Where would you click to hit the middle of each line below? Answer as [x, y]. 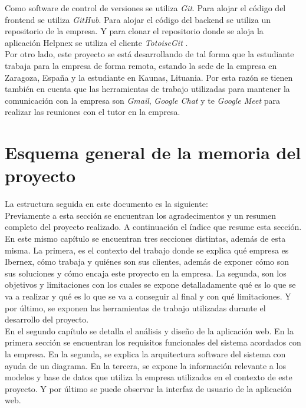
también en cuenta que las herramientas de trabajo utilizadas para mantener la [147, 89]
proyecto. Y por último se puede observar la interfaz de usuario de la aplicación [148, 388]
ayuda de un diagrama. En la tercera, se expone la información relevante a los [145, 365]
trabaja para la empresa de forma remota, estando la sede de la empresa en [141, 65]
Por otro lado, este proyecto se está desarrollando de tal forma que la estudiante [149, 54]
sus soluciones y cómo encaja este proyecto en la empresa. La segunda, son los [146, 273]
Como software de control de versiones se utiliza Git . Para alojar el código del [145, 8]
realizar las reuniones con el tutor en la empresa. [93, 112]
